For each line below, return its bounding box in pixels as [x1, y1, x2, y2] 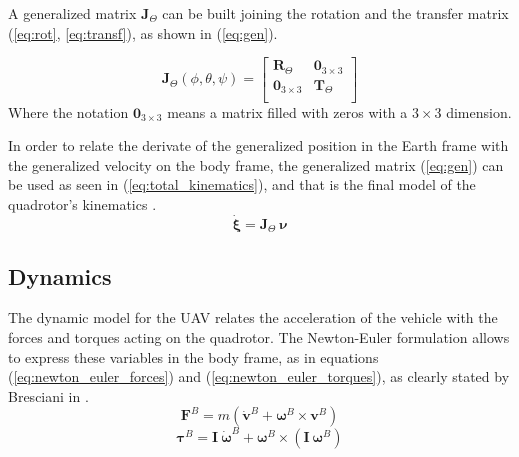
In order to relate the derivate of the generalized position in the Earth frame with [8, 135, 509, 156]
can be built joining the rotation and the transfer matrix [162, 3, 509, 23]
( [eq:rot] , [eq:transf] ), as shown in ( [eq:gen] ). [8, 22, 278, 43]
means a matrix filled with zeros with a [167, 101, 408, 122]
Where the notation [8, 101, 129, 122]
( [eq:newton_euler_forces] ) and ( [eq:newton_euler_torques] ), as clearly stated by [8, 366, 510, 387]
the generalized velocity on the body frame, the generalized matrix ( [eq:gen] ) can [8, 154, 504, 175]
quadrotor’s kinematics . [8, 193, 157, 214]
